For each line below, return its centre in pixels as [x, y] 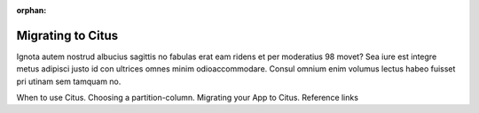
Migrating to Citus [67, 35]
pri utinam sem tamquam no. [69, 81]
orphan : [31, 10]
